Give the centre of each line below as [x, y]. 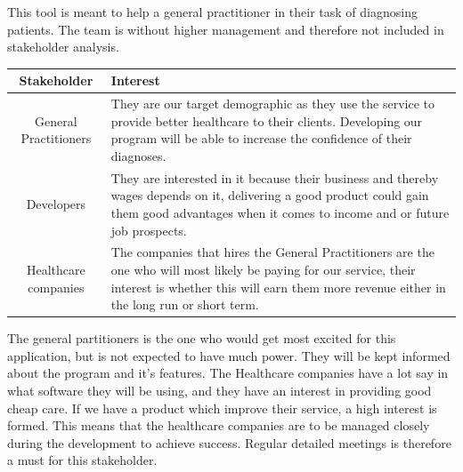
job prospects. [149, 230]
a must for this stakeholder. [82, 460]
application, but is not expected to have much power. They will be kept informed [229, 355]
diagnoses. [138, 155]
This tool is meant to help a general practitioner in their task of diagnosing [212, 12]
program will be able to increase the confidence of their [261, 138]
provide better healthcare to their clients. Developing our [267, 120]
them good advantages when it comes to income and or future [280, 212]
